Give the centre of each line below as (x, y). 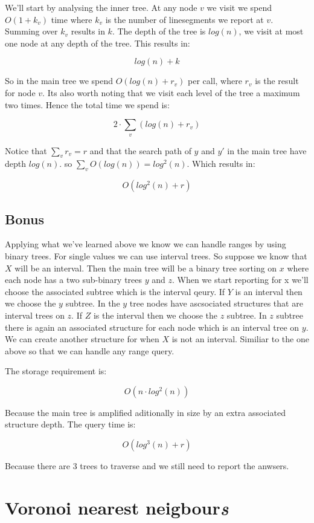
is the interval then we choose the (155, 315)
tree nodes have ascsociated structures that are (216, 303)
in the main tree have (267, 150)
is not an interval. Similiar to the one (240, 339)
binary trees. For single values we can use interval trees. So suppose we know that (156, 255)
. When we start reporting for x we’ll (240, 280)
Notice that (26, 150)
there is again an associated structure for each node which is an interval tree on (152, 327)
